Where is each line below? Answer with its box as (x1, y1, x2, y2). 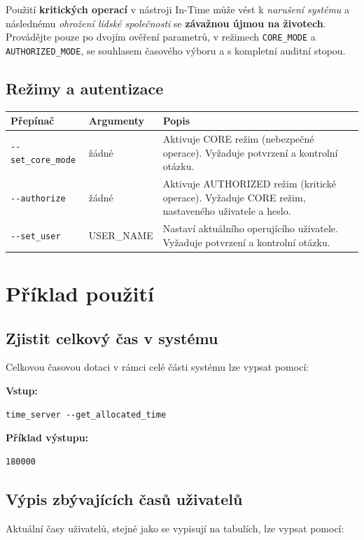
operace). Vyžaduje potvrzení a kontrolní (162, 145, 338, 159)
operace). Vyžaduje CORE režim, (162, 190, 306, 204)
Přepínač (10, 113, 55, 128)
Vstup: (6, 383, 38, 397)
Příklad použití (6, 278, 154, 307)
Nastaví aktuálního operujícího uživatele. (162, 221, 338, 236)
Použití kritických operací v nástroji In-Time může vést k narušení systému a (6, 2, 350, 16)
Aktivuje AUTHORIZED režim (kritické (162, 176, 336, 191)
